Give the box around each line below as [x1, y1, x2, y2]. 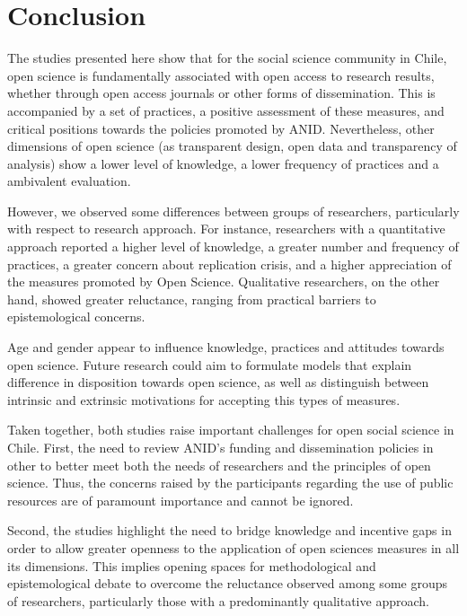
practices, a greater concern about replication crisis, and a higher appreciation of [7, 254, 452, 273]
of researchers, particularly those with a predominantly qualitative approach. [7, 591, 429, 610]
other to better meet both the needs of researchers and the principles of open [7, 455, 431, 474]
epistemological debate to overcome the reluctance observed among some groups [7, 574, 447, 593]
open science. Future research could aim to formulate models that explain [7, 355, 412, 374]
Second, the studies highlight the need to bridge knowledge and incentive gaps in [7, 521, 452, 540]
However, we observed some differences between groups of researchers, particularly [7, 201, 460, 220]
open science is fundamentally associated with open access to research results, [7, 66, 435, 84]
